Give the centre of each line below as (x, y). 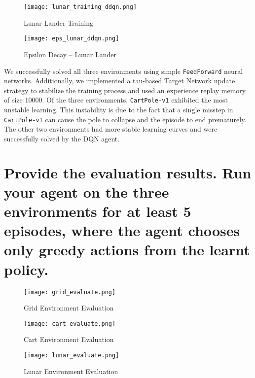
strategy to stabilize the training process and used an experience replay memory (125, 90)
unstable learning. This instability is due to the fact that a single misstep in (119, 109)
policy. (26, 269)
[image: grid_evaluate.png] (70, 292)
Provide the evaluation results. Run (128, 172)
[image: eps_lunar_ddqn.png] (72, 39)
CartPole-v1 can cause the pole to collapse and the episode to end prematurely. (125, 119)
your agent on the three (87, 191)
